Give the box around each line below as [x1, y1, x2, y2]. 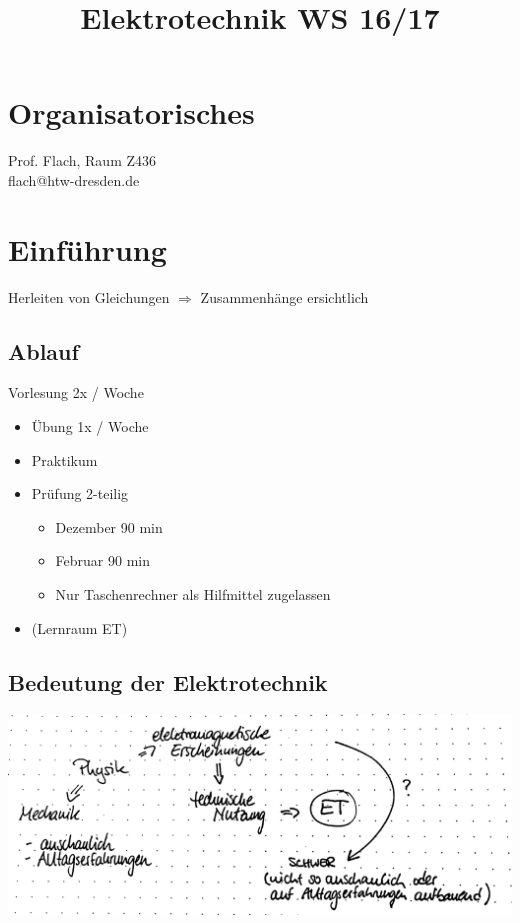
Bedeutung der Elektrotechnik [8, 666, 328, 697]
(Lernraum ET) [31, 617, 128, 638]
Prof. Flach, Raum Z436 [8, 150, 157, 171]
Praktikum [31, 449, 98, 470]
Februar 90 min [55, 550, 150, 571]
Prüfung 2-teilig [31, 483, 129, 504]
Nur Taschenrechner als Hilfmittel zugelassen [55, 583, 331, 604]
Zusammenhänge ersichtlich [200, 286, 369, 307]
